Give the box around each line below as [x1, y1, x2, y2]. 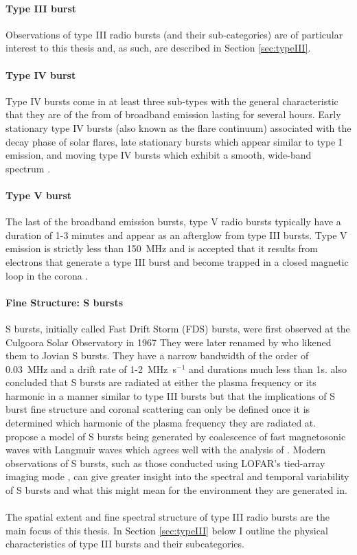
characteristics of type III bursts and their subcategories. [5, 536, 244, 551]
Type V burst [5, 188, 72, 202]
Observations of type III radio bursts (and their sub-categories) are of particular [5, 27, 343, 41]
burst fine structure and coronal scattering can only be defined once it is [5, 402, 310, 416]
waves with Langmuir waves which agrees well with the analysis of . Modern [5, 442, 326, 457]
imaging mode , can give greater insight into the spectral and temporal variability [5, 469, 349, 484]
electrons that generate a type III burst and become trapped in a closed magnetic [5, 254, 349, 269]
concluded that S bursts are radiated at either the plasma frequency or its [5, 375, 316, 389]
